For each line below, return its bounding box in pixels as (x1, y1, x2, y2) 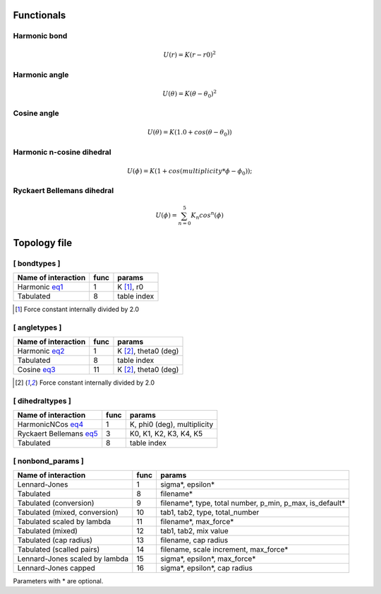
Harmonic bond (13, 31, 68, 41)
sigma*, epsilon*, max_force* (159, 554, 256, 564)
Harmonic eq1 (17, 282, 64, 292)
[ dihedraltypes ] (13, 396, 72, 406)
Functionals (13, 9, 66, 21)
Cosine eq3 (17, 365, 56, 375)
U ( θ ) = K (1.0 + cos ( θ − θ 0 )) (147, 128, 232, 138)
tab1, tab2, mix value (159, 526, 229, 536)
